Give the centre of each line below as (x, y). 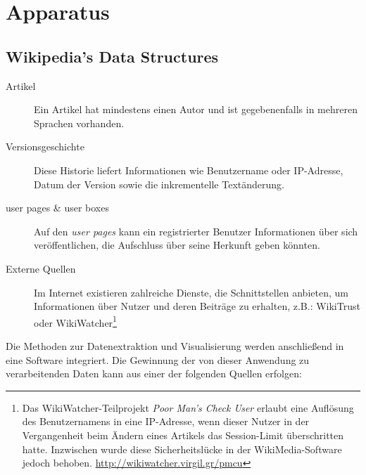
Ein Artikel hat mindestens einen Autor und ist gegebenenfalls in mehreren (196, 109)
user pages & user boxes (57, 208)
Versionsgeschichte (45, 147)
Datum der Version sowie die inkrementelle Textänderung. (159, 184)
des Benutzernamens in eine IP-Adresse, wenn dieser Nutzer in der (166, 421)
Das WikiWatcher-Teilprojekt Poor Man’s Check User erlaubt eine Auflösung (188, 407)
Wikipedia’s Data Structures (112, 56)
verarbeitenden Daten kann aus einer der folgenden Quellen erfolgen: (154, 373)
